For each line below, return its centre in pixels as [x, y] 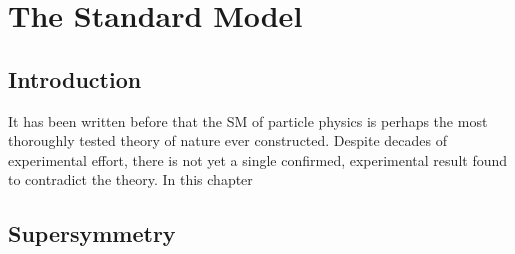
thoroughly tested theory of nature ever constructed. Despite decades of [227, 140]
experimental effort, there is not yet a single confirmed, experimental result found [258, 159]
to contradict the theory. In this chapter [130, 179]
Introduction [75, 78]
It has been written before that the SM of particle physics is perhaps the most [248, 120]
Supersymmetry [92, 233]
